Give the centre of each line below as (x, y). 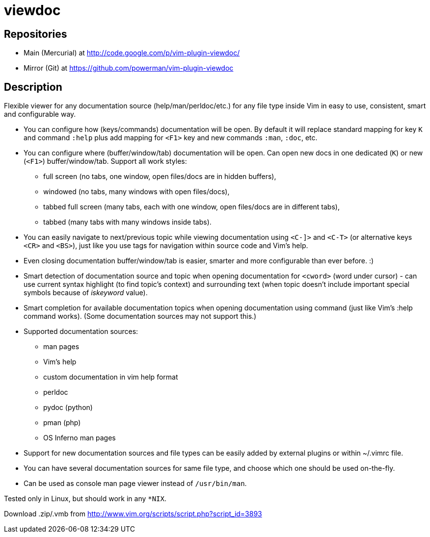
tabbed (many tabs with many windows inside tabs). (127, 222)
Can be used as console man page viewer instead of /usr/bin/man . (135, 484)
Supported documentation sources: (81, 332)
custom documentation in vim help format (111, 377)
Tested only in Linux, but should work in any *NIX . (85, 499)
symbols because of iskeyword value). (86, 293)
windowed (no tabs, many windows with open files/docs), (136, 192)
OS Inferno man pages (80, 438)
